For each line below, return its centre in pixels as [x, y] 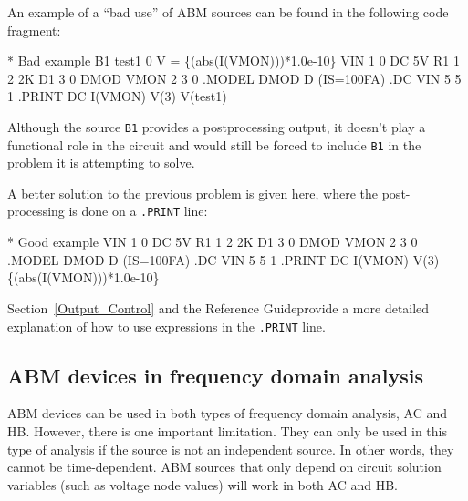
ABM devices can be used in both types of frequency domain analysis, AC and [228, 413]
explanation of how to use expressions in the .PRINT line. [166, 326]
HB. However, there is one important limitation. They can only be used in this [227, 430]
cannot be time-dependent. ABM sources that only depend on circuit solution [224, 467]
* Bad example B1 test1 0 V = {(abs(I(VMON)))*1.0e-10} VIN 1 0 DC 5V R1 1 [234, 61]
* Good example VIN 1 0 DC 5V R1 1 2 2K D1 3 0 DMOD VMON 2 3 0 [213, 242]
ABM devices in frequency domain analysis [216, 375]
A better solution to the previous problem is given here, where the [193, 193]
